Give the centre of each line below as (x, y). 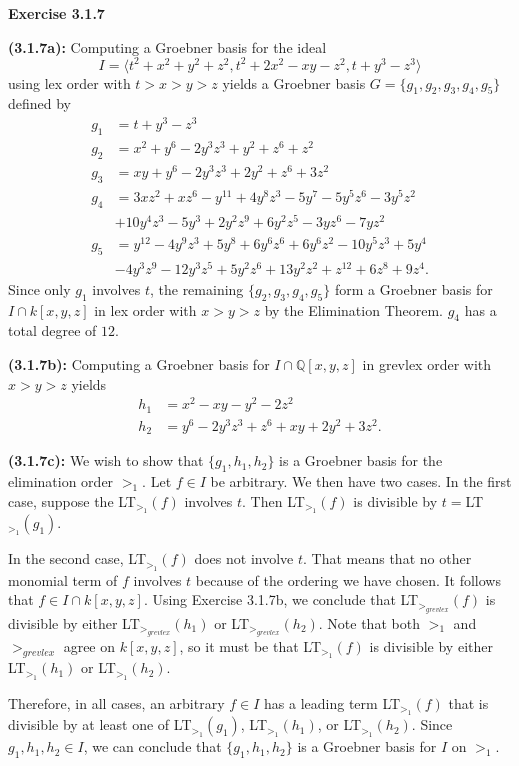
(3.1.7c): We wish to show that (106, 460)
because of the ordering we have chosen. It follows (348, 579)
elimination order (61, 481)
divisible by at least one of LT (100, 724)
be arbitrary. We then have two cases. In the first (361, 481)
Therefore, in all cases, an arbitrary (116, 702)
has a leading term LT (332, 702)
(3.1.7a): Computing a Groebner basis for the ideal (167, 46)
